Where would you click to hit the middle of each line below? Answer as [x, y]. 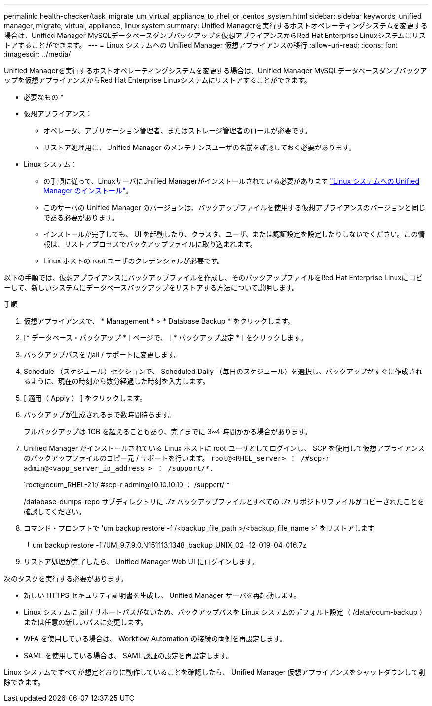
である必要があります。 [81, 217]
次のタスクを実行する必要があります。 [66, 578]
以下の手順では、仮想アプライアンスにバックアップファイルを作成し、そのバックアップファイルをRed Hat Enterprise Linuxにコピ [213, 278]
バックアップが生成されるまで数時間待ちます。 [99, 415]
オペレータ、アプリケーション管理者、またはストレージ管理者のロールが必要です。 [178, 130]
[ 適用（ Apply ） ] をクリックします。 [85, 398]
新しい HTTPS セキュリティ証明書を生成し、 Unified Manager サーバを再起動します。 [162, 595]
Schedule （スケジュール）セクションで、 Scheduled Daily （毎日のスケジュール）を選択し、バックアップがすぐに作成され [223, 371]
